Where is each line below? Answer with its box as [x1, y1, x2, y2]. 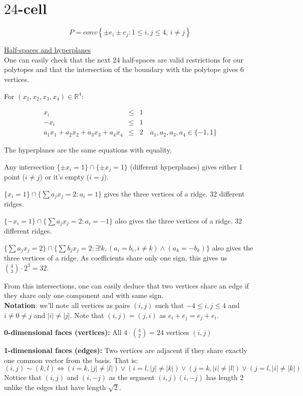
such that [155, 300, 184, 310]
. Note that [70, 309, 104, 320]
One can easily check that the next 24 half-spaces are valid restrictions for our [4, 54, 244, 64]
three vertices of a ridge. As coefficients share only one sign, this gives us [4, 252, 227, 263]
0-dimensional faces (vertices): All [4, 327, 122, 337]
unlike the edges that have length [4, 381, 106, 392]
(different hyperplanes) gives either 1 [130, 161, 243, 171]
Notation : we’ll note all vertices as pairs [4, 300, 130, 310]
